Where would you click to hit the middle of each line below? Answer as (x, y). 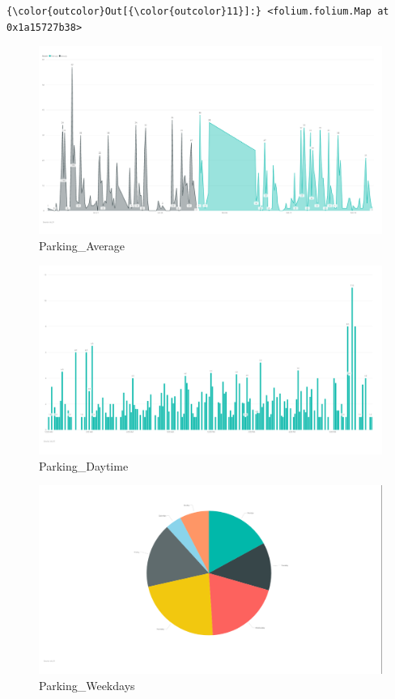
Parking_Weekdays (87, 686)
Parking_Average (82, 246)
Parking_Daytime (84, 465)
